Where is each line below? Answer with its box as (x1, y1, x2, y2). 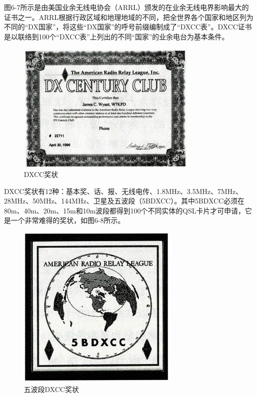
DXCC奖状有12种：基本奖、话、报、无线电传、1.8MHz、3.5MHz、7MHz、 (4, 186, 243, 196)
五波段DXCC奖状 (24, 384, 79, 394)
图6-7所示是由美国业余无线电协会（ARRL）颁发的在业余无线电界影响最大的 (4, 2, 249, 12)
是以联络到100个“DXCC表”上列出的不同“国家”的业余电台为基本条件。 (4, 31, 229, 41)
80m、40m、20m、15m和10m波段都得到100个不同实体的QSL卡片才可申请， (4, 205, 245, 215)
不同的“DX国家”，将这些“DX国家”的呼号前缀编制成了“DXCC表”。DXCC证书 (4, 21, 252, 32)
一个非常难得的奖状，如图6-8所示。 (10, 215, 125, 225)
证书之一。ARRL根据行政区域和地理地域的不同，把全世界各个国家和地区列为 (4, 11, 254, 22)
